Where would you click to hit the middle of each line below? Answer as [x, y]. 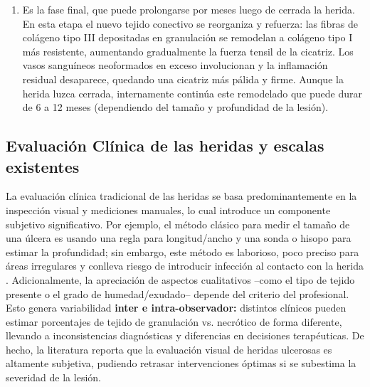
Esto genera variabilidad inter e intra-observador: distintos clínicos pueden [176, 308]
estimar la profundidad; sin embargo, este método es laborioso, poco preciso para [183, 251]
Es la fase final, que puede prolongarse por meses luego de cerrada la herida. [189, 9]
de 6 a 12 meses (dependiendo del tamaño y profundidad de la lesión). [175, 107]
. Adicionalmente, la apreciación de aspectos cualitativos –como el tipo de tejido [180, 279]
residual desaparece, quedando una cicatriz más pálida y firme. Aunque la [183, 79]
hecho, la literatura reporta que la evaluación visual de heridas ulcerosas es [169, 349]
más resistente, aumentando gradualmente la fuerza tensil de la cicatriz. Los [188, 51]
